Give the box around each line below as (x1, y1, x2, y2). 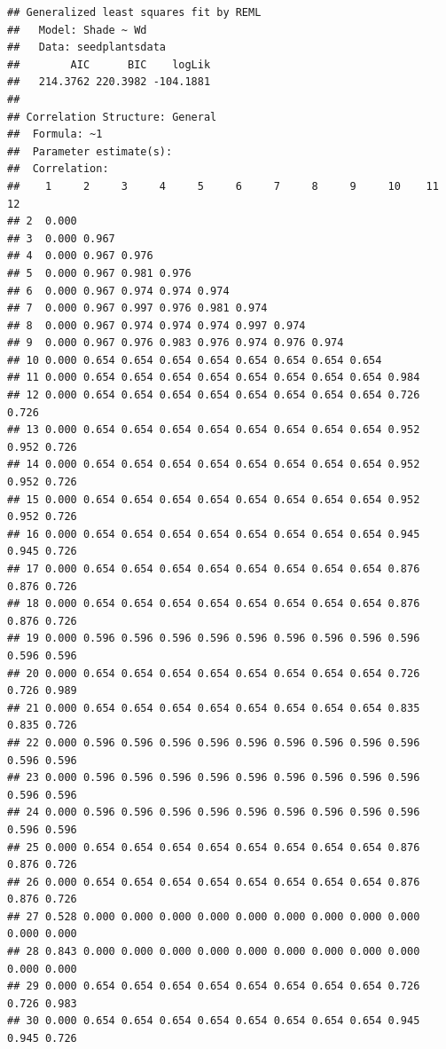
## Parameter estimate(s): (7, 145, 173, 158)
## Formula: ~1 (7, 128, 103, 141)
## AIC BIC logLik (7, 58, 211, 71)
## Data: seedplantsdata (7, 41, 166, 54)
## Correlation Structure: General (7, 110, 217, 123)
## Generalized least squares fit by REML (7, 6, 262, 19)
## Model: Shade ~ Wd (7, 23, 147, 36)
